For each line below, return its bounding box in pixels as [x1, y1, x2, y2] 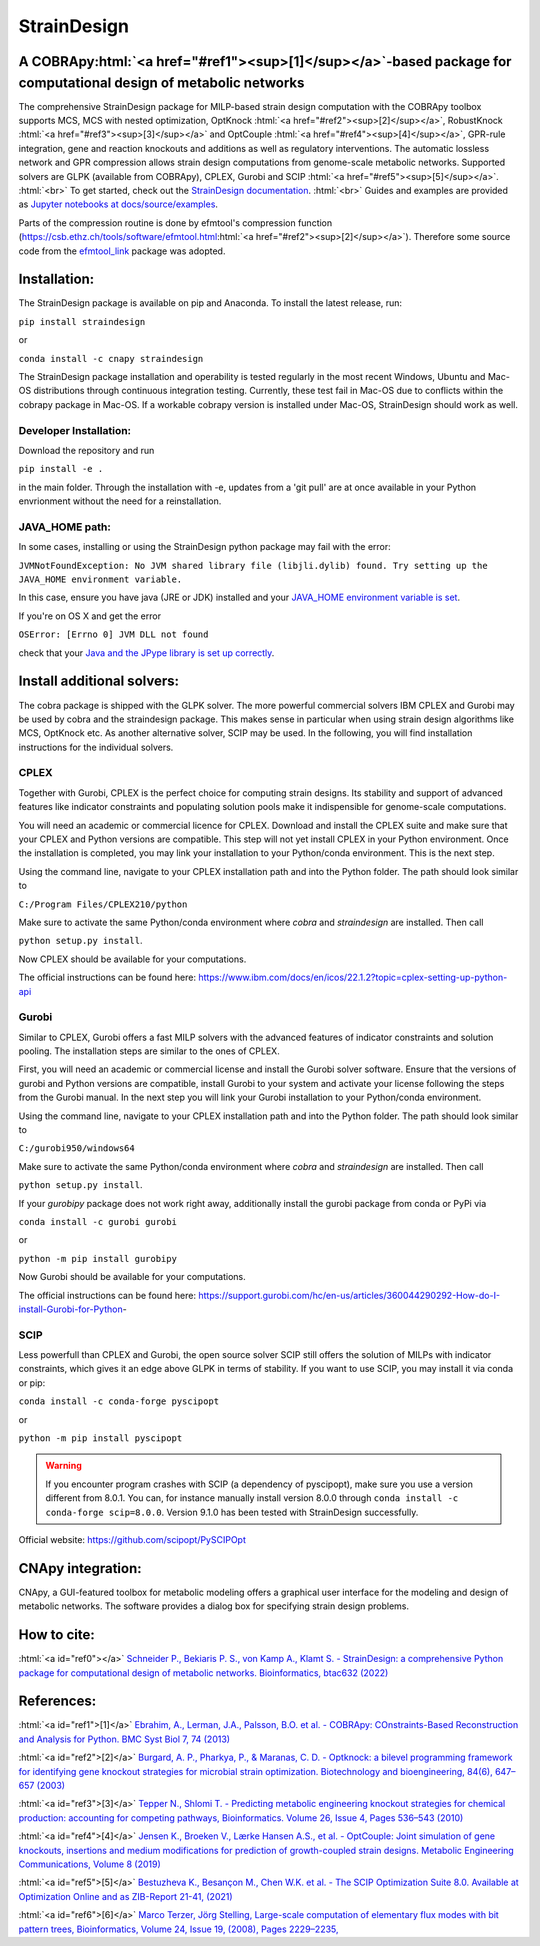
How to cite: [18, 1626, 95, 1644]
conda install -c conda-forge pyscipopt [18, 1396, 220, 1407]
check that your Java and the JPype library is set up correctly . [18, 646, 275, 659]
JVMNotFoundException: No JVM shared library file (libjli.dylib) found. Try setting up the [18, 560, 489, 571]
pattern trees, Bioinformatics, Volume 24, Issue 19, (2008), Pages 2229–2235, [18, 1923, 339, 1935]
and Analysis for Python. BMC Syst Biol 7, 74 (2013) [18, 1733, 230, 1745]
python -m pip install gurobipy [18, 1253, 177, 1264]
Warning [45, 1460, 82, 1472]
